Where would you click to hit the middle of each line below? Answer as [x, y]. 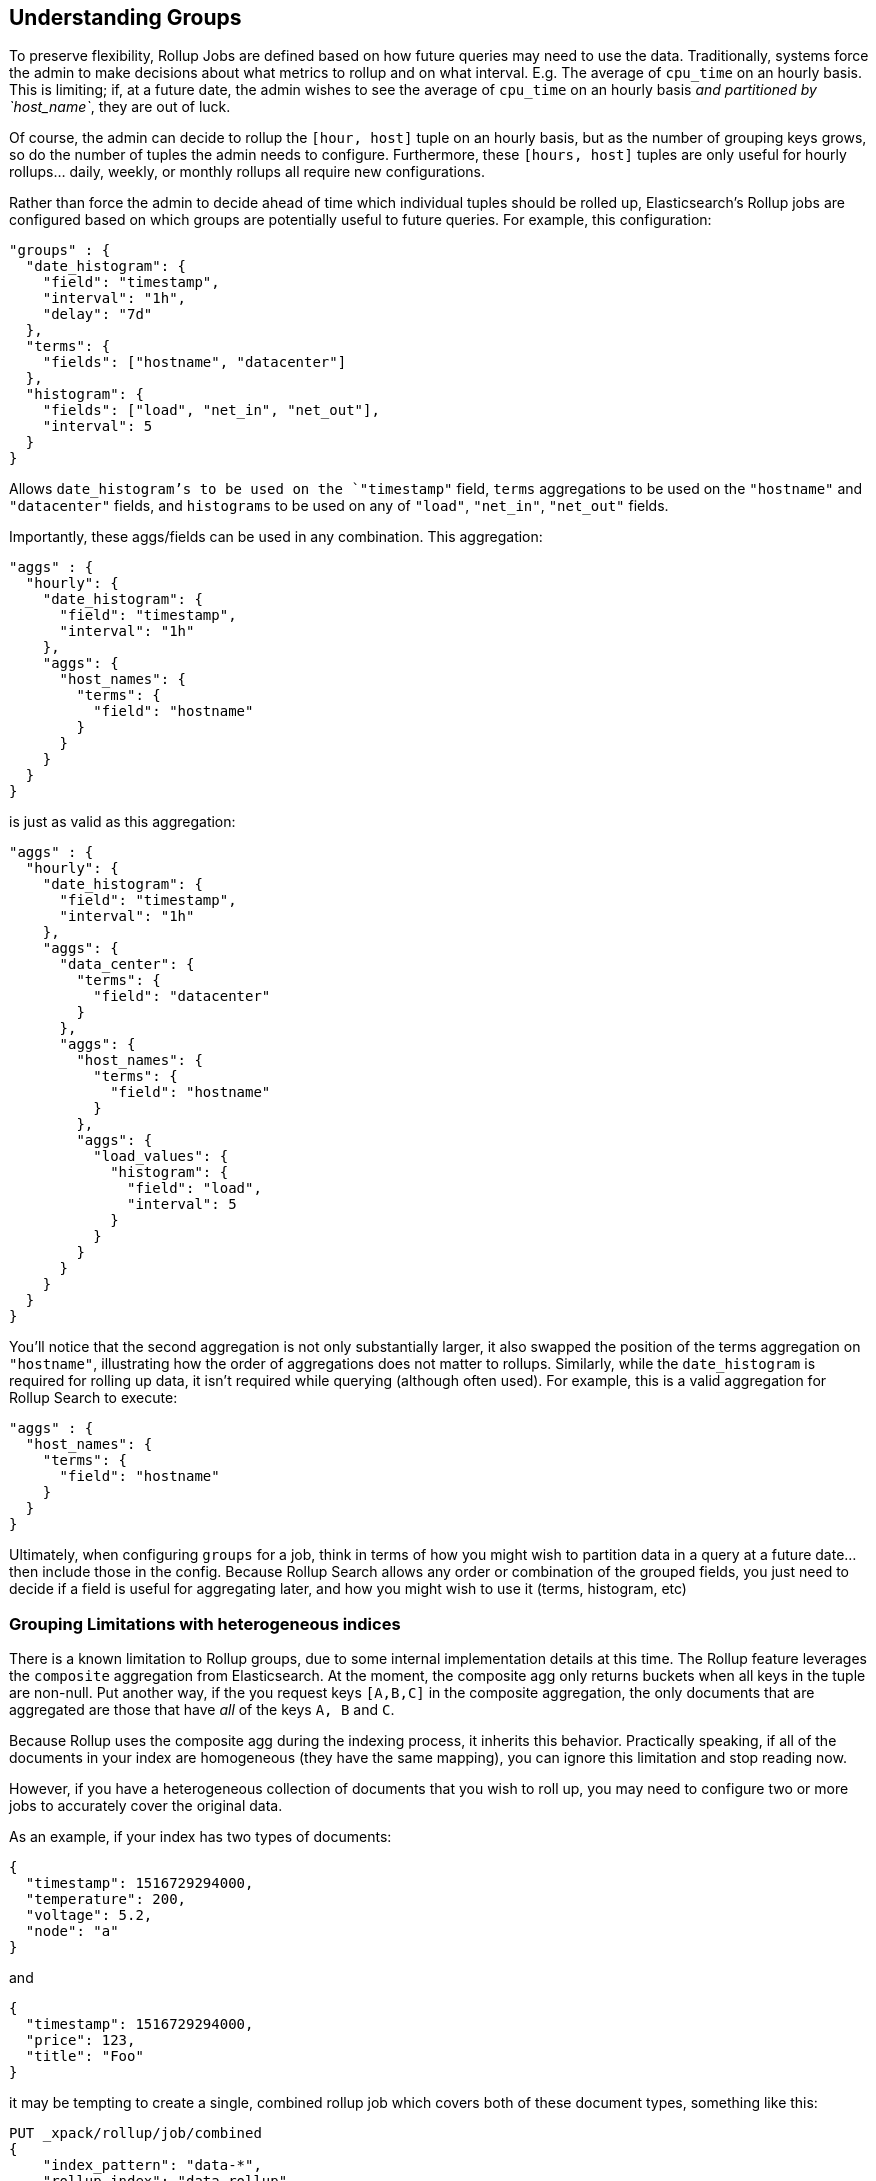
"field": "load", [194, 1188]
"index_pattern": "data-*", [152, 2165]
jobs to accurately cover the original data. [146, 1806]
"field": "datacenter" [182, 996]
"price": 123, [80, 2040]
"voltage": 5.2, [89, 1915]
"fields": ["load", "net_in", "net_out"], [211, 410]
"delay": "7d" [97, 314]
